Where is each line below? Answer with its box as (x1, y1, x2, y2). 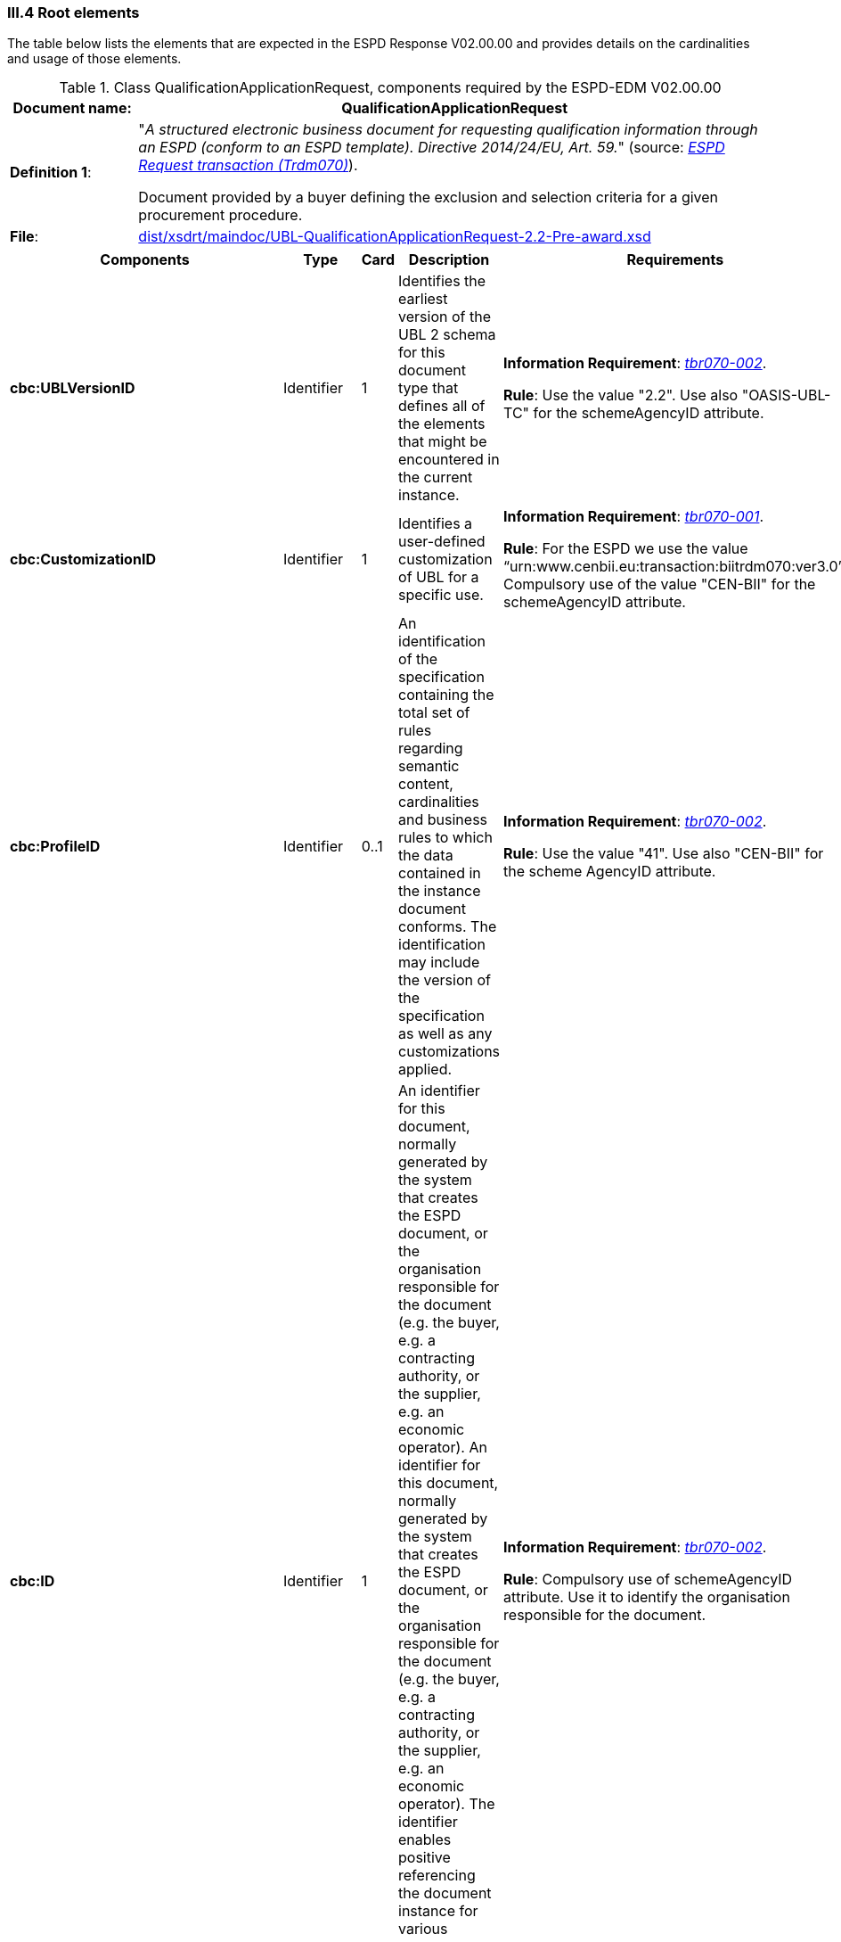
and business (398, 811, 488, 829)
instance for (398, 1902, 478, 1921)
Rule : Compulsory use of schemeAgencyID (503, 1570, 793, 1589)
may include (398, 953, 480, 972)
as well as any (398, 1024, 493, 1043)
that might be (398, 432, 487, 451)
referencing (398, 1866, 476, 1885)
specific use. (398, 586, 484, 605)
